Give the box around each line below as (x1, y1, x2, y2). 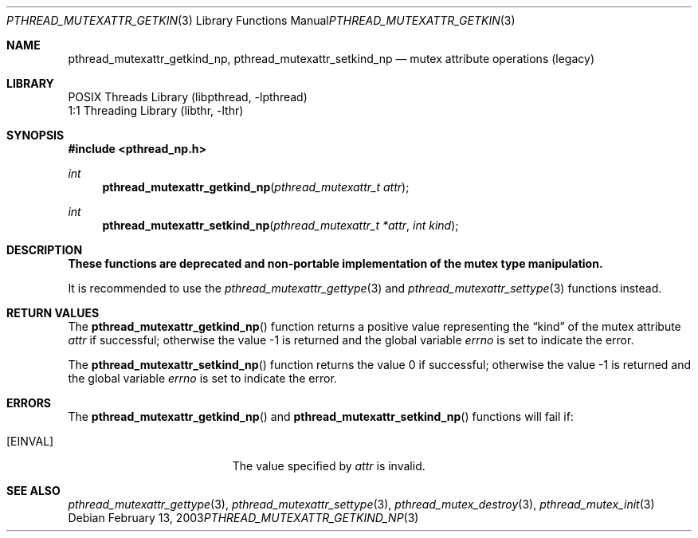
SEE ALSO (6, 484, 61, 497)
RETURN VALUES (6, 306, 100, 320)
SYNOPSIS (6, 128, 65, 142)
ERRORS (6, 396, 52, 410)
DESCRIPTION (6, 243, 83, 257)
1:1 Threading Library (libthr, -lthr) (68, 104, 244, 117)
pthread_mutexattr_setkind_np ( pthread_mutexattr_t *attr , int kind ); (102, 218, 459, 232)
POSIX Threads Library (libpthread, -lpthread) (68, 90, 308, 104)
